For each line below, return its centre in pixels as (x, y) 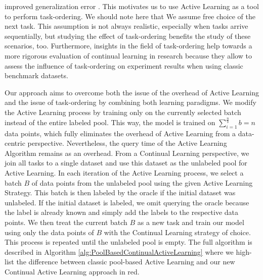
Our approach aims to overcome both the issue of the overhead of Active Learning (132, 92)
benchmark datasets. (36, 75)
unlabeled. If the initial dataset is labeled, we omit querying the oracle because (127, 202)
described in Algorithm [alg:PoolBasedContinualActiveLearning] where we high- (128, 251)
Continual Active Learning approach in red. (72, 271)
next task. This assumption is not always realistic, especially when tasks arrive (126, 26)
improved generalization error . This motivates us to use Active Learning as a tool (132, 6)
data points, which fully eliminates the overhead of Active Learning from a (120, 133)
